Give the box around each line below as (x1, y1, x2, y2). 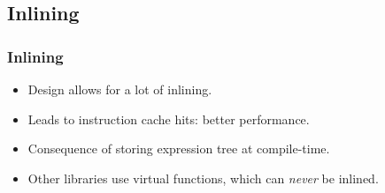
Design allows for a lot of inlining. (27, 80, 212, 98)
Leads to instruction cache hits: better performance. (27, 109, 310, 128)
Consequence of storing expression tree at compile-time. (27, 139, 330, 158)
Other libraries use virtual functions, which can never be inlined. (27, 168, 379, 187)
